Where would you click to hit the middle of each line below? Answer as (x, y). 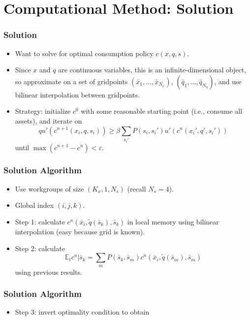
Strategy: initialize (43, 111)
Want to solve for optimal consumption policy (84, 53)
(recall (137, 188)
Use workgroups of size (49, 188)
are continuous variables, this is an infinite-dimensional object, (152, 70)
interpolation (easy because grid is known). (80, 231)
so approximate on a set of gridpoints (71, 81)
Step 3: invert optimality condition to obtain (82, 312)
